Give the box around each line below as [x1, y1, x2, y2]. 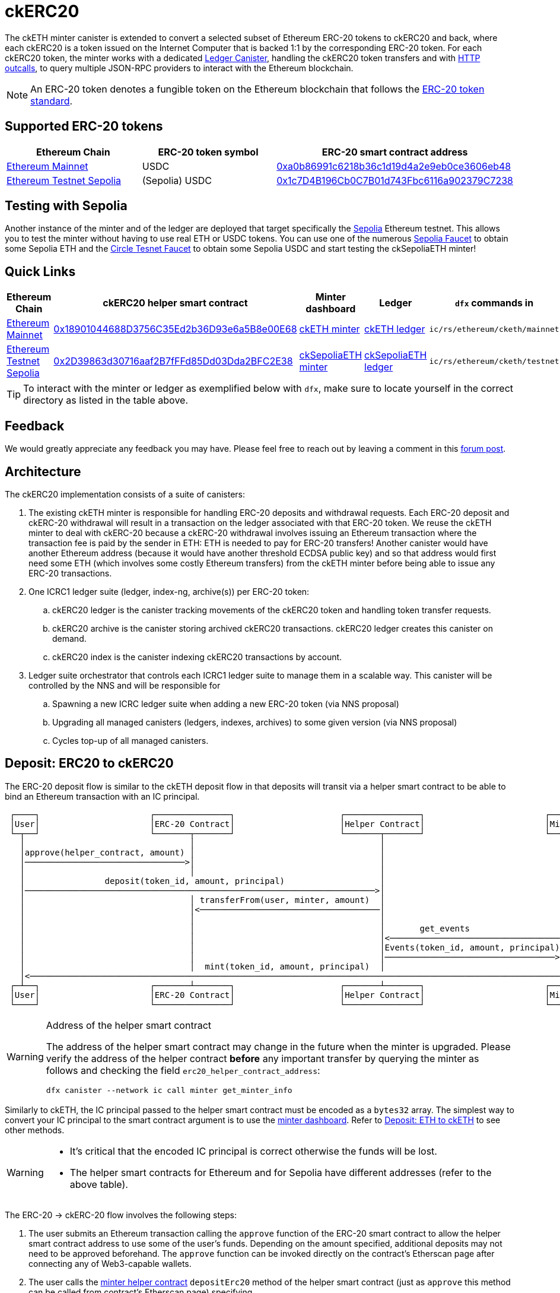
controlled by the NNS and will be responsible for [28, 680, 221, 690]
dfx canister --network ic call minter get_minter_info [46, 1085, 292, 1095]
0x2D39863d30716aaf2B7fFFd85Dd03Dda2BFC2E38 [53, 355, 293, 367]
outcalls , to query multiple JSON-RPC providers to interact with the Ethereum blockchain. [5, 62, 354, 73]
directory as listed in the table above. [23, 394, 188, 407]
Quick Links [5, 264, 76, 279]
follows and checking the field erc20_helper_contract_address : [46, 1064, 320, 1076]
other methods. [5, 1124, 65, 1135]
